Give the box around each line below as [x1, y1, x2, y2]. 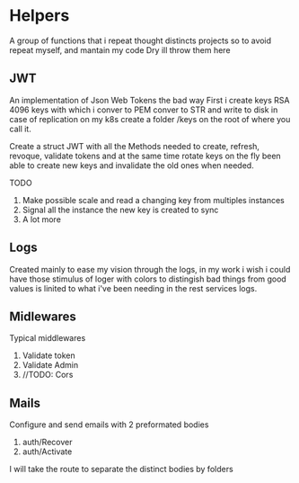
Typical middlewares [9, 333, 86, 344]
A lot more [22, 213, 61, 225]
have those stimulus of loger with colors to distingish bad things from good [9, 273, 287, 284]
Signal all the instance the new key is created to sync [22, 204, 219, 215]
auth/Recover [22, 437, 73, 448]
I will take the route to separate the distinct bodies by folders [9, 464, 233, 475]
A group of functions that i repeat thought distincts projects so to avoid [9, 35, 272, 46]
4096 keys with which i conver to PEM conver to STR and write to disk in [9, 104, 278, 115]
